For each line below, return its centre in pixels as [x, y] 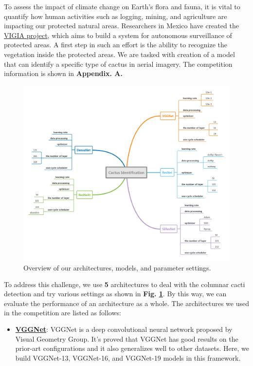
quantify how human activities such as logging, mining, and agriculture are [116, 16]
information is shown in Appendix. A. [63, 73]
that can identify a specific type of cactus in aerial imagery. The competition [118, 64]
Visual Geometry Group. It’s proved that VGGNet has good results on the [127, 338]
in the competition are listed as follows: [63, 313]
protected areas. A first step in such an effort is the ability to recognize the [116, 45]
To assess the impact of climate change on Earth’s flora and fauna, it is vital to [122, 6]
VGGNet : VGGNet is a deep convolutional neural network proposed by [124, 329]
